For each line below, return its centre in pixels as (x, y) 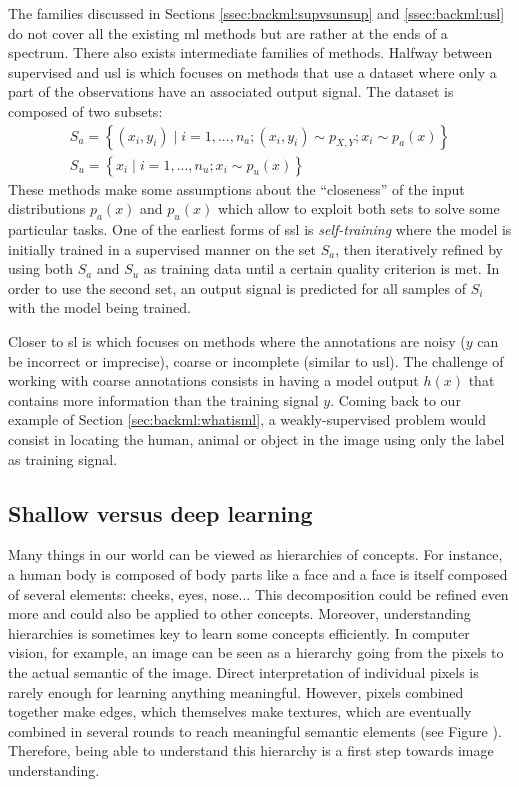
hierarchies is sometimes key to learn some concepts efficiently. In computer (239, 632)
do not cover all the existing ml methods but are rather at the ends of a (228, 32)
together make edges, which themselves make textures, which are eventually (240, 711)
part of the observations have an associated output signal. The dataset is (231, 91)
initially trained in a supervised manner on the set (162, 248)
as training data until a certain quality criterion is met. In (321, 268)
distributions (47, 208)
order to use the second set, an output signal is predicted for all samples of (237, 287)
